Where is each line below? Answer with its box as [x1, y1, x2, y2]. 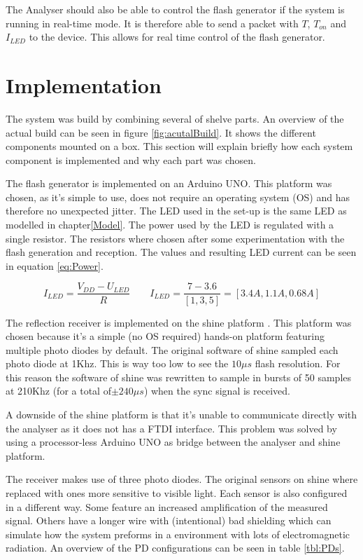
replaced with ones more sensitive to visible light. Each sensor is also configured [6, 486, 348, 500]
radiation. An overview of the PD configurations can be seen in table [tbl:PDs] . [6, 540, 345, 555]
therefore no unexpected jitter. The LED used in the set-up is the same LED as [6, 203, 347, 218]
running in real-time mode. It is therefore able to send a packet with [6, 15, 299, 30]
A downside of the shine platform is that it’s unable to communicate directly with [6, 407, 357, 422]
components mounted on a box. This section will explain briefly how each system [6, 139, 353, 153]
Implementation [6, 70, 162, 99]
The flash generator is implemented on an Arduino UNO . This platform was [6, 176, 332, 191]
